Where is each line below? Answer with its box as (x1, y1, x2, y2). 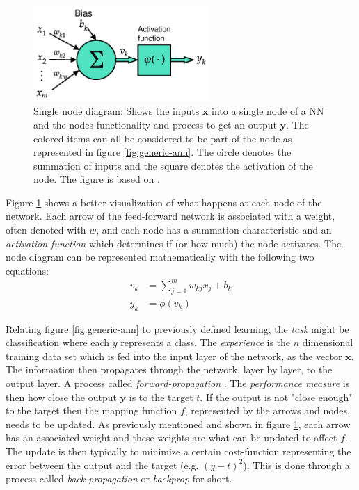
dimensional (302, 335, 353, 350)
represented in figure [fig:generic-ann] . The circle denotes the (33, 145, 292, 159)
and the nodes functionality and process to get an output (33, 117, 277, 131)
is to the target (129, 389, 193, 404)
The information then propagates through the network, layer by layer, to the (6, 362, 333, 377)
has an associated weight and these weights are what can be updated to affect (6, 430, 337, 445)
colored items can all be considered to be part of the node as (33, 131, 292, 145)
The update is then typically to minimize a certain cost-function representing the (6, 443, 351, 458)
